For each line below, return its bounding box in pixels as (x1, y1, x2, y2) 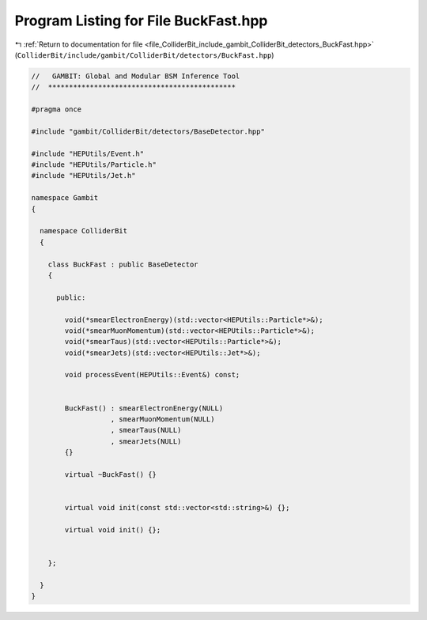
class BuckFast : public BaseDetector (47, 259, 198, 269)
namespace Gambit (31, 194, 99, 202)
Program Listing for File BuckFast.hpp (14, 12, 268, 29)
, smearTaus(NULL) (110, 425, 182, 435)
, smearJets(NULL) (110, 437, 182, 446)
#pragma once (31, 105, 82, 114)
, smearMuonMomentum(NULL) (110, 415, 215, 424)
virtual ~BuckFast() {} (64, 470, 157, 478)
